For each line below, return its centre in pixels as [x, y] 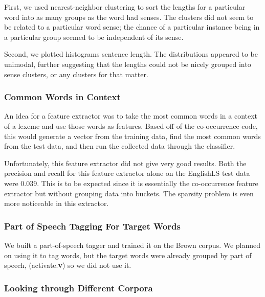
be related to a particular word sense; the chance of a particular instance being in [132, 27]
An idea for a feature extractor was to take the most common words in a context [131, 116]
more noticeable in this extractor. [57, 203]
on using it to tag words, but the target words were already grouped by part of [128, 255]
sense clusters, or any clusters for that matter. [76, 74]
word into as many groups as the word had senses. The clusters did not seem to [129, 17]
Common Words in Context [62, 97]
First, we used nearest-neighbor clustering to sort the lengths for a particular [125, 7]
